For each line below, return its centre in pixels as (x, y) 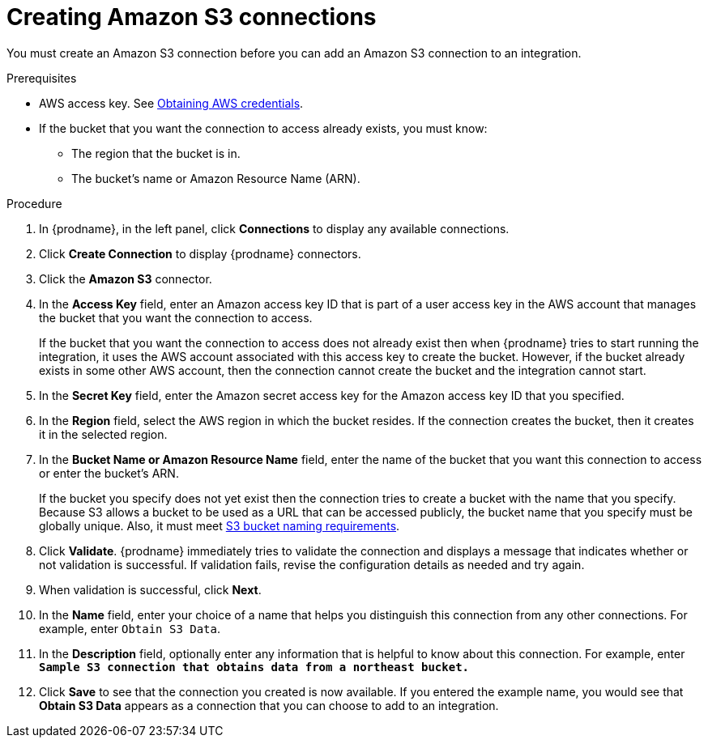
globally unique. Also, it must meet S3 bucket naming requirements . (220, 525)
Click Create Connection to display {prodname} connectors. (200, 253)
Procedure (34, 203)
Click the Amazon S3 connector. (126, 278)
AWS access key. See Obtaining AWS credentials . (171, 103)
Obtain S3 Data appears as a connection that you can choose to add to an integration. (269, 705)
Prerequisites (42, 78)
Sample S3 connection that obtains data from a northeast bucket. (254, 667)
